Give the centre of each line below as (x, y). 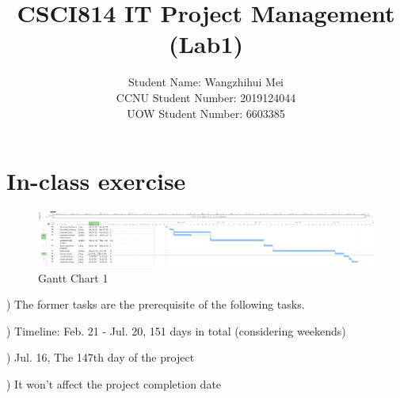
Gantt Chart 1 (73, 277)
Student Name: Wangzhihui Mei (206, 82)
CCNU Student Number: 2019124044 (206, 97)
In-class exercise (96, 181)
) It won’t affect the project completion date (114, 384)
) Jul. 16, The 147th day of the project (101, 357)
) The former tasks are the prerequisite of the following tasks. (156, 304)
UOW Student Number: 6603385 (206, 113)
